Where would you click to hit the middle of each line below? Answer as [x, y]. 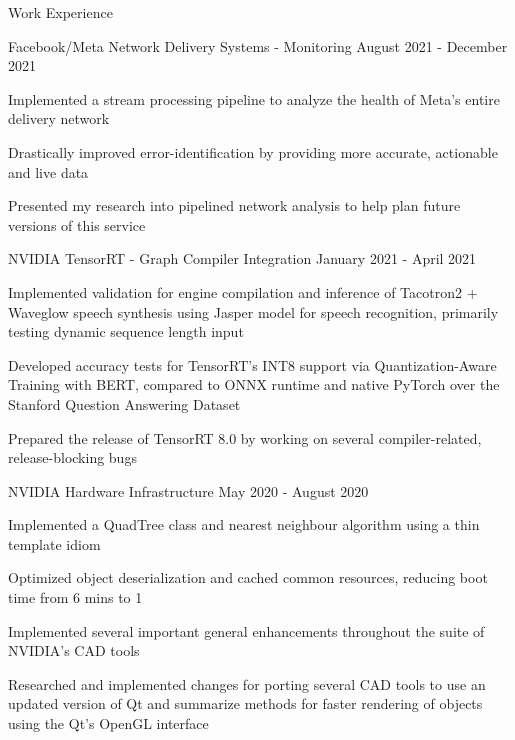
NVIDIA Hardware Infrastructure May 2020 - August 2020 [188, 490]
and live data [48, 171]
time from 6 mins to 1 [75, 597]
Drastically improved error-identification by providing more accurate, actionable [253, 151]
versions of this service [77, 224]
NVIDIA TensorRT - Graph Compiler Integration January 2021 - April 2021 [242, 258]
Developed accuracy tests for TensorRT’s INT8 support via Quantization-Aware [252, 364]
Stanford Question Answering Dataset [124, 403]
